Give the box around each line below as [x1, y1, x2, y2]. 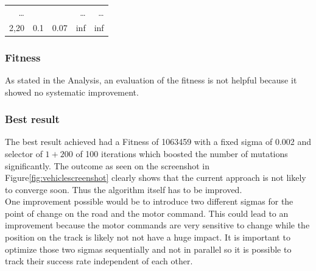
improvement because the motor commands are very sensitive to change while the [5, 219, 310, 231]
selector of [5, 147, 43, 160]
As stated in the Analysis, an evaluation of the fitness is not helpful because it [5, 73, 297, 86]
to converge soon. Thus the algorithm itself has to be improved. [5, 183, 242, 195]
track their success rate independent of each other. [5, 255, 193, 267]
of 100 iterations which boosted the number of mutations [75, 147, 288, 160]
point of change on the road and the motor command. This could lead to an [5, 206, 289, 219]
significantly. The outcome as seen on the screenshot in [5, 159, 209, 172]
